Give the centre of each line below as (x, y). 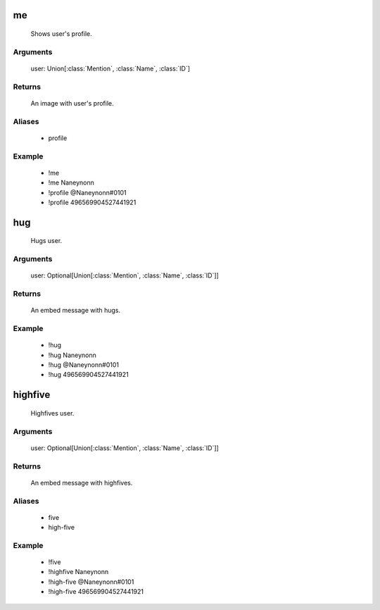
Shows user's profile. (61, 34)
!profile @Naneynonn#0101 (87, 192)
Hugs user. (46, 241)
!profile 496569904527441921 (92, 202)
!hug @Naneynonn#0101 (84, 365)
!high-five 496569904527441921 (96, 592)
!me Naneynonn (71, 182)
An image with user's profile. (72, 103)
